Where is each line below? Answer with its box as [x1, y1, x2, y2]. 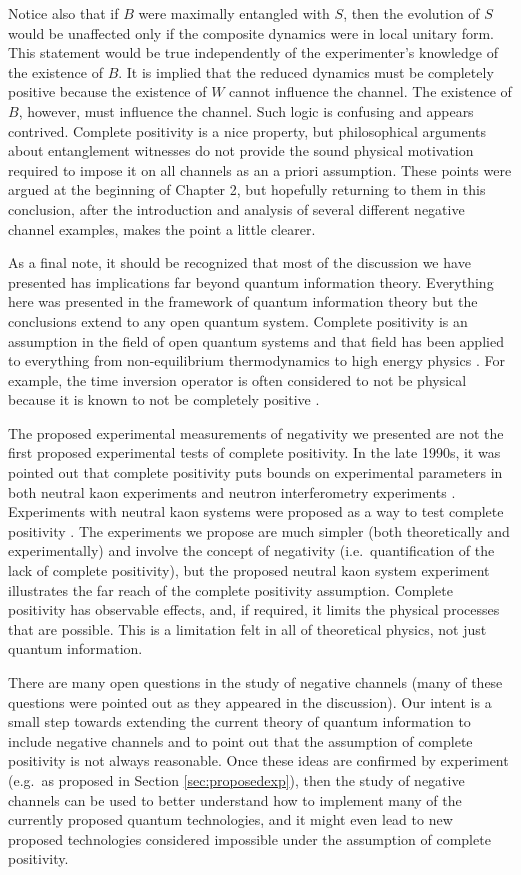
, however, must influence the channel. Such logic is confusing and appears [18, 100, 474, 121]
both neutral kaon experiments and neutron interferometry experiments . [8, 481, 456, 502]
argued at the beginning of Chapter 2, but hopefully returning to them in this [8, 179, 486, 200]
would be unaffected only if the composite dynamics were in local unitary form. [8, 22, 494, 43]
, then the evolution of [343, 3, 480, 23]
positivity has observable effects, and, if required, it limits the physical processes [8, 599, 500, 620]
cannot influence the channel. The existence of [229, 81, 512, 102]
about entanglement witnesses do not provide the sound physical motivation [8, 140, 474, 161]
